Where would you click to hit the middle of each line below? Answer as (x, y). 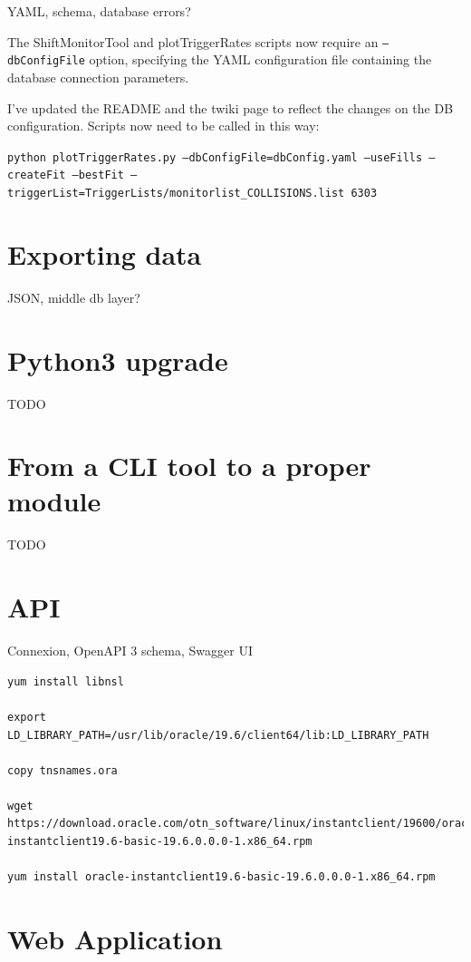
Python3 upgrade (118, 360)
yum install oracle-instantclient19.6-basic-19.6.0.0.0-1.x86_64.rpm (221, 877)
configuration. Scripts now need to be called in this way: (163, 126)
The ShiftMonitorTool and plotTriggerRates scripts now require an (193, 41)
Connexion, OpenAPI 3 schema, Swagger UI (130, 651)
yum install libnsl (66, 681)
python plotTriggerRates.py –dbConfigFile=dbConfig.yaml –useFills (215, 157)
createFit (37, 175)
